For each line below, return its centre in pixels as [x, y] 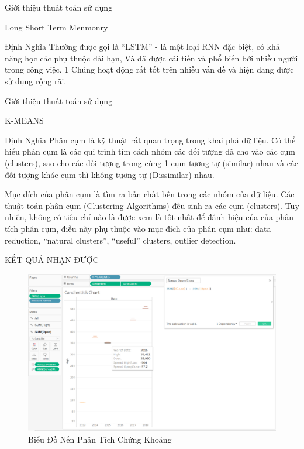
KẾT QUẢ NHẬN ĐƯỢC [52, 260]
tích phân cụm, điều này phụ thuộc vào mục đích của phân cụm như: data [138, 228]
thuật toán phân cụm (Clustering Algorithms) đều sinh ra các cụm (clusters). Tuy [152, 205]
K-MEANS [24, 120]
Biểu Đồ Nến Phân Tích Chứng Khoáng [100, 439]
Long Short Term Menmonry [56, 27]
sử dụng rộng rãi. [36, 80]
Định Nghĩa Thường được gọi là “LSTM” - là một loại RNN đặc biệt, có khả [142, 47]
